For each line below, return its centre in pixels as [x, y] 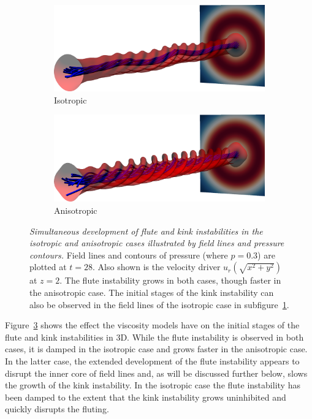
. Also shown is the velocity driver [157, 267]
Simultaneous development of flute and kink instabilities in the [146, 231]
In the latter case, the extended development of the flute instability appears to [152, 360]
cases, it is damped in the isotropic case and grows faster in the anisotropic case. [156, 349]
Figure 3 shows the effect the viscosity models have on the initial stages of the [152, 325]
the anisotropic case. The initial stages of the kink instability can [152, 292]
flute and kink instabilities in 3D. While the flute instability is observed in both [154, 337]
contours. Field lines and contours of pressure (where [129, 255]
